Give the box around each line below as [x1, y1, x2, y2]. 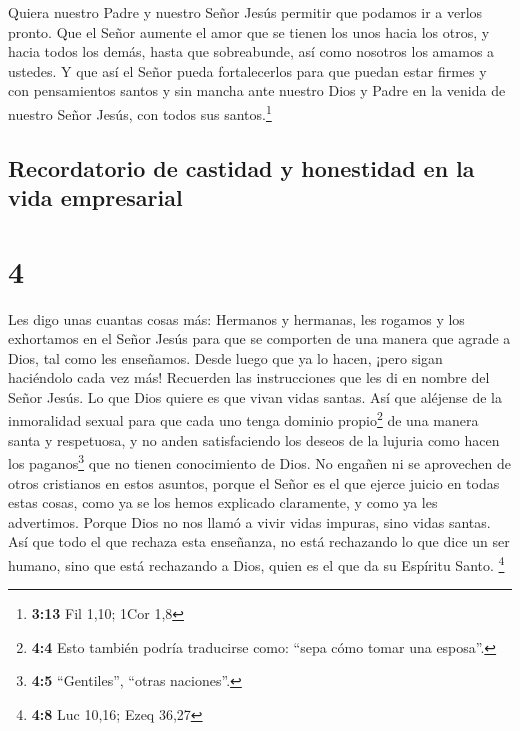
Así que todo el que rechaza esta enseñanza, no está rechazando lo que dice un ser [8, 531, 510, 552]
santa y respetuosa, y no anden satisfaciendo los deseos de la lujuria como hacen [8, 429, 500, 450]
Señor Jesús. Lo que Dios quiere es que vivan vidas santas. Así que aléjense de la [8, 386, 503, 407]
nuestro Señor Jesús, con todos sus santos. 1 [8, 100, 272, 124]
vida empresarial [8, 182, 183, 212]
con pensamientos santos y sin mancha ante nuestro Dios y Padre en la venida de [8, 80, 506, 101]
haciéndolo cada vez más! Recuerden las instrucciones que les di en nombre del [8, 367, 490, 388]
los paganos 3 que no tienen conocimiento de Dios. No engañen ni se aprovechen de [8, 450, 511, 473]
